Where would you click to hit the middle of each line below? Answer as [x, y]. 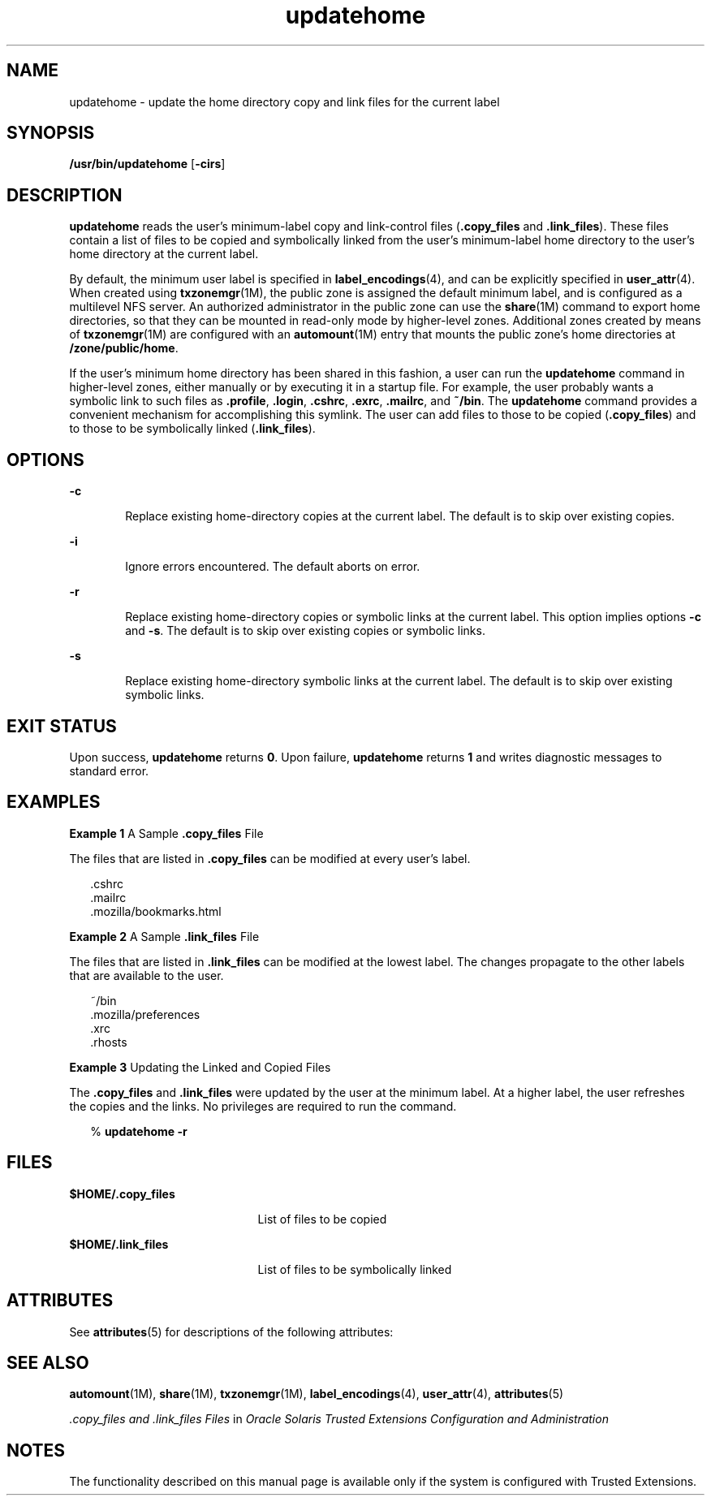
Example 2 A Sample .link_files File [164, 936]
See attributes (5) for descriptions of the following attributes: [231, 1332]
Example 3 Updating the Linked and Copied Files [200, 1067]
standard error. [109, 770]
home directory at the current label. [164, 254]
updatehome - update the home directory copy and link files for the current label [284, 101]
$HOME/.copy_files [122, 1193]
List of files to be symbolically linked [355, 1269]
